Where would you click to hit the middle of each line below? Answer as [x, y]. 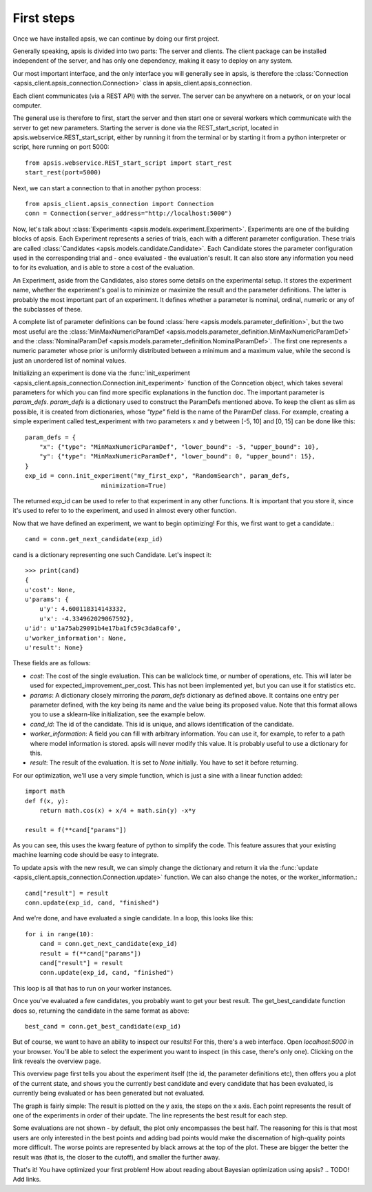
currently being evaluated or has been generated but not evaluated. [108, 1093]
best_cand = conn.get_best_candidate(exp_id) [103, 1026]
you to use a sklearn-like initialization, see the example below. [118, 714]
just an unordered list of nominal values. [70, 360]
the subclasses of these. [48, 309]
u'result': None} [54, 648]
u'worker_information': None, [76, 638]
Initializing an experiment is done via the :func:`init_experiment [101, 373]
